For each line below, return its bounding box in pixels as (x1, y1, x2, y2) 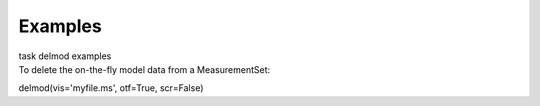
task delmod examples (18, 50, 112, 62)
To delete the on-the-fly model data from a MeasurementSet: (18, 63, 271, 75)
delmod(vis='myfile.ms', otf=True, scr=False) (18, 82, 204, 94)
